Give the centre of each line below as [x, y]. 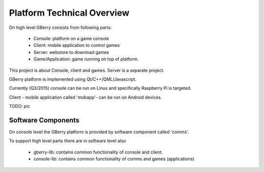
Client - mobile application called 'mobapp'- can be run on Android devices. [86, 97]
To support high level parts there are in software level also [68, 141]
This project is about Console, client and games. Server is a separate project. [87, 70]
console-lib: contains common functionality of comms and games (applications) [114, 159]
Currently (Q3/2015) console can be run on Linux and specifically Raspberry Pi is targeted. [100, 88]
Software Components [44, 120]
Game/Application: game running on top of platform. [86, 59]
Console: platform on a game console [71, 38]
